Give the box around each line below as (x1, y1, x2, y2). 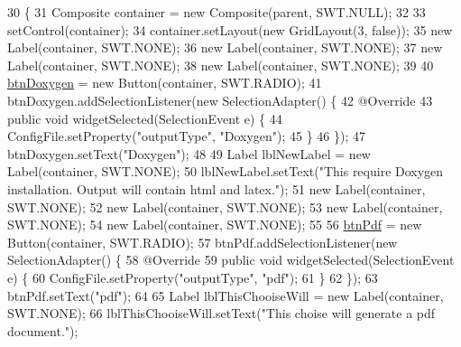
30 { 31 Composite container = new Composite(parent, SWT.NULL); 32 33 (7, 3, 426, 21)
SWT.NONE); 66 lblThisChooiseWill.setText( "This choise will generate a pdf (7, 304, 436, 323)
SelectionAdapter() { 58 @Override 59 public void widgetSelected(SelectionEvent (7, 250, 455, 269)
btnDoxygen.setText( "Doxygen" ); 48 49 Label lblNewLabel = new (7, 144, 371, 163)
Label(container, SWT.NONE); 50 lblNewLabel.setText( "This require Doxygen (7, 162, 444, 181)
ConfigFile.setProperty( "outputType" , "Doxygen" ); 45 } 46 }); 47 (7, 127, 366, 145)
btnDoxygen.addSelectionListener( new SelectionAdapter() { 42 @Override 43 (7, 90, 433, 109)
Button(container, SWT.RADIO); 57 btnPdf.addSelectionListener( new (7, 232, 398, 251)
